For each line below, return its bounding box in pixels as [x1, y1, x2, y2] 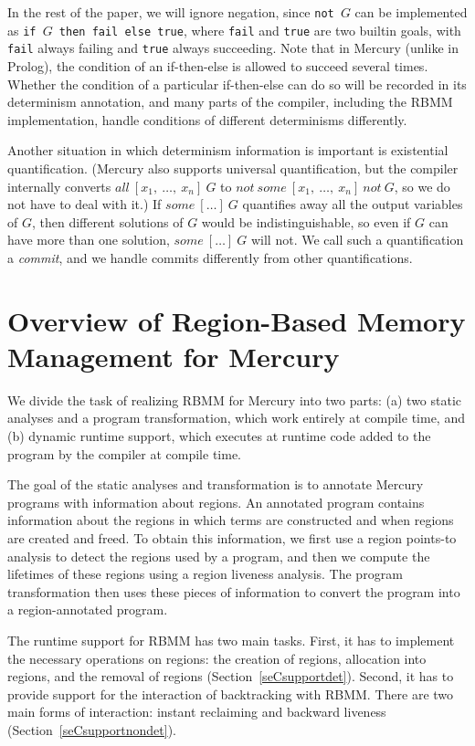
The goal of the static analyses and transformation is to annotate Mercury [7, 475, 424, 494]
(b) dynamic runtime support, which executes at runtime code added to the [7, 426, 431, 445]
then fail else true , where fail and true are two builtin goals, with [58, 20, 461, 39]
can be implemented [354, 3, 468, 21]
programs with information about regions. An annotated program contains [7, 492, 425, 511]
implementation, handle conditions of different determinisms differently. [7, 110, 407, 129]
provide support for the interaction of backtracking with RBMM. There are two [7, 684, 454, 703]
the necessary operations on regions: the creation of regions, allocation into [7, 648, 427, 667]
